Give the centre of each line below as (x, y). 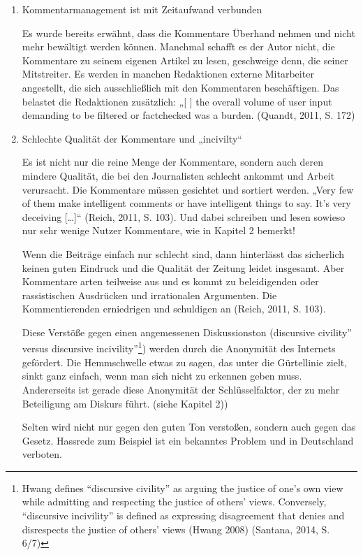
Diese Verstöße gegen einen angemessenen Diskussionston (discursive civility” (187, 332)
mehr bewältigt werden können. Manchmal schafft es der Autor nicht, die (178, 46)
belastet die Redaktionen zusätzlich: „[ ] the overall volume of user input (177, 101)
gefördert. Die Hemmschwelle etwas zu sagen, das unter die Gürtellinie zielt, (185, 362)
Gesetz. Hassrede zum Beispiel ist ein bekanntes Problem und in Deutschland (188, 440)
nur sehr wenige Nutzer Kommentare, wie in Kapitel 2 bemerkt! (158, 230)
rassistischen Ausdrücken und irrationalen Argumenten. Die (149, 295)
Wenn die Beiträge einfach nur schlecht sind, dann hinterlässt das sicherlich (183, 253)
